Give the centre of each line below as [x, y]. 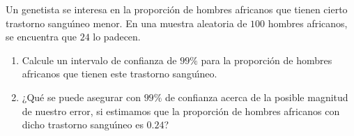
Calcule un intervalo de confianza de [99, 60]
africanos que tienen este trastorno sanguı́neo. [120, 74]
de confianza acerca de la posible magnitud [256, 97]
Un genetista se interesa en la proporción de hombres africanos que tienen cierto [177, 9]
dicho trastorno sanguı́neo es [83, 124]
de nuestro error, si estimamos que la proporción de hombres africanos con [181, 111]
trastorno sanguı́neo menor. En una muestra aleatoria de [126, 23]
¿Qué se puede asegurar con [81, 97]
